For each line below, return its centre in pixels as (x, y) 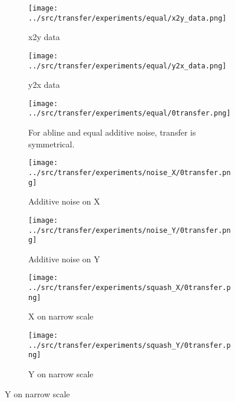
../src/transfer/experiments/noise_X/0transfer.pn (130, 172)
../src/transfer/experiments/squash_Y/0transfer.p (130, 345)
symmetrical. (52, 144)
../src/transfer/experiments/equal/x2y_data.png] (128, 18)
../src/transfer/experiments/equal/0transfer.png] (130, 113)
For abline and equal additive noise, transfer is (112, 132)
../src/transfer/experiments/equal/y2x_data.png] (128, 66)
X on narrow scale (61, 316)
